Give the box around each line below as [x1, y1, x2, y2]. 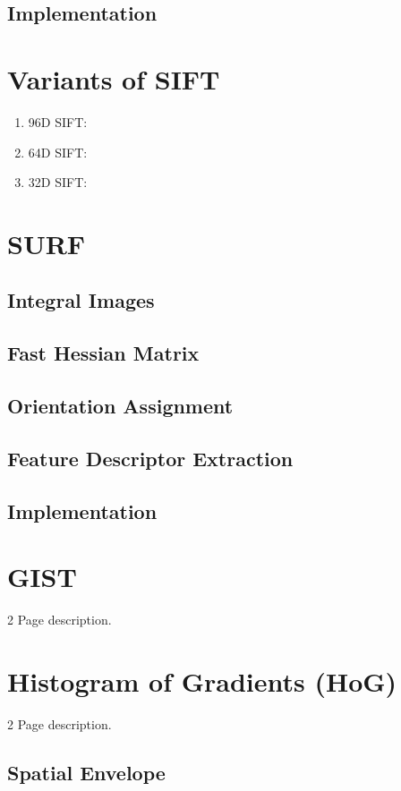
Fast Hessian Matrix [7, 339, 200, 367]
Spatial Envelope [7, 758, 166, 786]
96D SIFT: [28, 112, 88, 131]
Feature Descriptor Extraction [7, 444, 294, 472]
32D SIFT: [28, 173, 88, 191]
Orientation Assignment [7, 392, 234, 420]
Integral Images [7, 286, 155, 314]
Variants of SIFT [7, 60, 220, 97]
